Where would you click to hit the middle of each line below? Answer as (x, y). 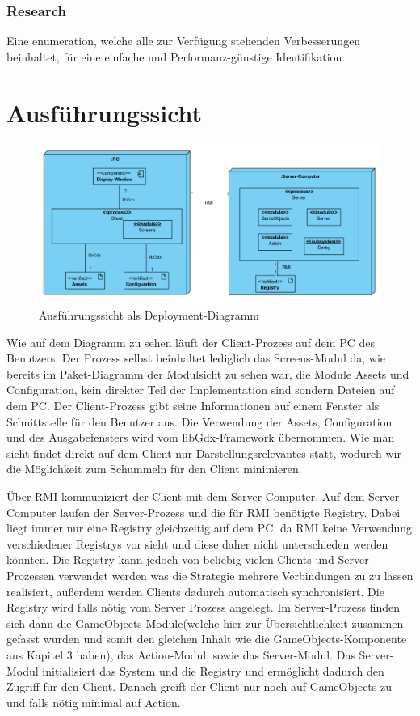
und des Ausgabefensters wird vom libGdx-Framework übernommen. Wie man (201, 437)
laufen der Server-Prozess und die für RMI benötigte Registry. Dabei (230, 512)
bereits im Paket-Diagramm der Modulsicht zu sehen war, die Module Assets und (208, 373)
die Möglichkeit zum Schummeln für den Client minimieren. (154, 469)
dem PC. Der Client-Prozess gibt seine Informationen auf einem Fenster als (193, 406)
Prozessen (31, 575)
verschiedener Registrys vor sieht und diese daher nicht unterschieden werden (197, 543)
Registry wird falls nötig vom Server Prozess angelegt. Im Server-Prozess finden (204, 607)
